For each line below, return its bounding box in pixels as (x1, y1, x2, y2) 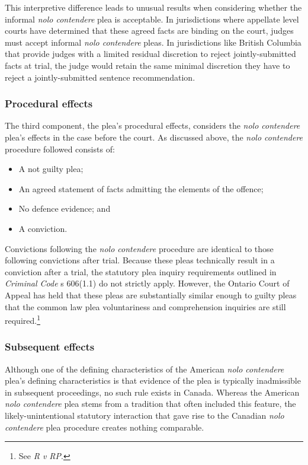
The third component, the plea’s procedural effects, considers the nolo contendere (5, 119, 300, 132)
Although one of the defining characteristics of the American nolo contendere (5, 362, 284, 375)
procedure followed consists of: (5, 142, 115, 155)
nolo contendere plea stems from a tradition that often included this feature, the (5, 397, 296, 410)
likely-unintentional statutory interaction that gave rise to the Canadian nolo (5, 409, 284, 421)
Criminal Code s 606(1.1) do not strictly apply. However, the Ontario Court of (5, 277, 290, 289)
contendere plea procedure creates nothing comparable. (5, 421, 204, 433)
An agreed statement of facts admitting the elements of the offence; (18, 182, 264, 195)
